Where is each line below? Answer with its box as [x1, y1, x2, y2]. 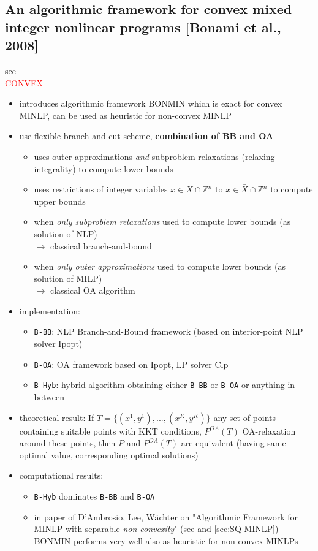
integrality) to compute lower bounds [34, 162, 173, 175]
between [34, 390, 64, 403]
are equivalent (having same [181, 436, 286, 449]
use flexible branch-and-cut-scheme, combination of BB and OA [19, 129, 274, 142]
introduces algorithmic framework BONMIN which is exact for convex [19, 97, 282, 110]
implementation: [19, 304, 80, 317]
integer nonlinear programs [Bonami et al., [5, 17, 281, 36]
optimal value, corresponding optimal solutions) [19, 448, 199, 461]
